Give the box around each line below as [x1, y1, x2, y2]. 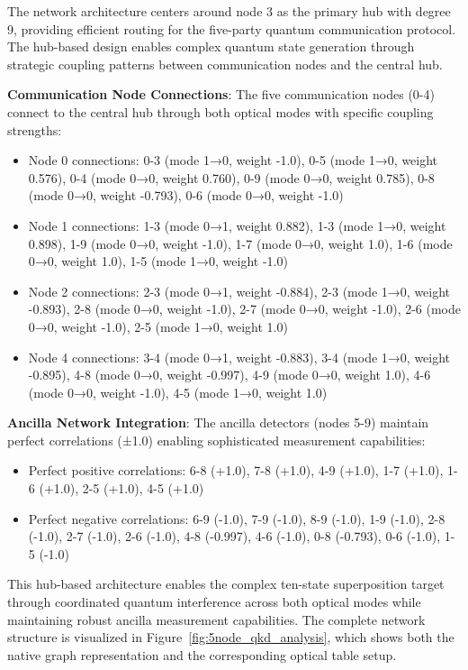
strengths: [7, 120, 62, 139]
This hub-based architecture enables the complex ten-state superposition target [7, 574, 445, 593]
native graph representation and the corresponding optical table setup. [7, 645, 397, 664]
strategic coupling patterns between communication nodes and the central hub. [7, 54, 443, 73]
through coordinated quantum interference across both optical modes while [7, 592, 421, 611]
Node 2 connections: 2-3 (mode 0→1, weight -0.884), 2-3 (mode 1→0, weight [28, 281, 451, 300]
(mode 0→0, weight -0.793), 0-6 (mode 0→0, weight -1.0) [28, 186, 344, 205]
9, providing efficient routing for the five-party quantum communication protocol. [7, 19, 456, 38]
